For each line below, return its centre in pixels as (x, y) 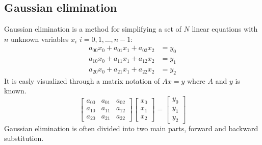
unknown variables (40, 39)
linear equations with (225, 29)
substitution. (24, 138)
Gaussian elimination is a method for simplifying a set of (93, 29)
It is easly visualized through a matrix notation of (82, 80)
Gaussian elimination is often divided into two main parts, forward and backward (131, 128)
